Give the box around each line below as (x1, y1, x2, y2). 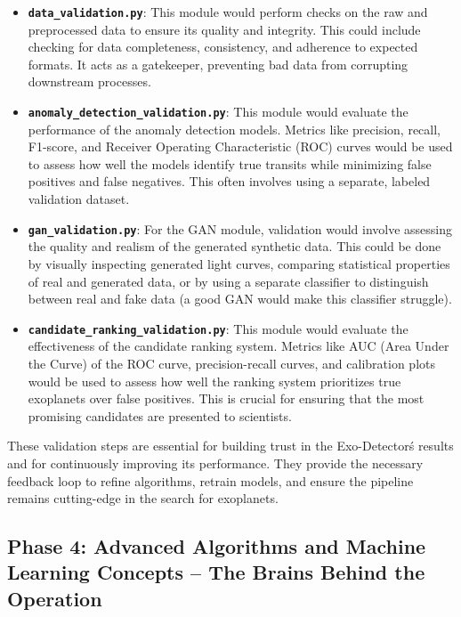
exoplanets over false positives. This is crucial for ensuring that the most (28, 389, 425, 408)
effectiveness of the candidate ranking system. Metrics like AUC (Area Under (28, 337, 449, 355)
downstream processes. (28, 72, 151, 91)
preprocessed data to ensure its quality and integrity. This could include (28, 20, 421, 38)
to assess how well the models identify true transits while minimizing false (28, 154, 432, 173)
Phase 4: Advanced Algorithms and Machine (7, 532, 426, 560)
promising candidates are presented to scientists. (28, 406, 292, 425)
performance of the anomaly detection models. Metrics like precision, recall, (28, 119, 441, 138)
